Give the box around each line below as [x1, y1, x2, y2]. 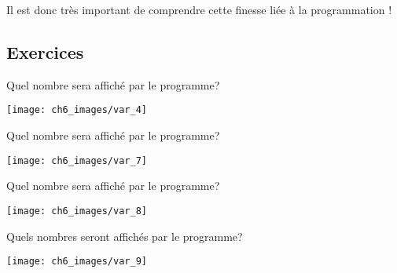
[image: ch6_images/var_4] [6, 104, 147, 116]
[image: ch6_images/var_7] [6, 155, 147, 166]
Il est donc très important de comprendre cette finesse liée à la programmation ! [6, 2, 392, 17]
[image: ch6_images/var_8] [6, 205, 147, 217]
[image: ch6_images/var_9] [6, 256, 147, 268]
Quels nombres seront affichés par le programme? [6, 227, 243, 244]
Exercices [6, 39, 84, 64]
